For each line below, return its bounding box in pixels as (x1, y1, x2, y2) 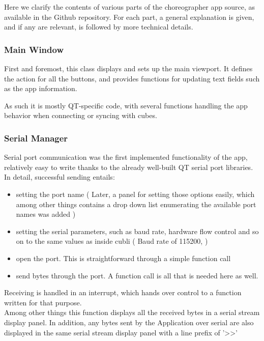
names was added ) (16, 209, 76, 219)
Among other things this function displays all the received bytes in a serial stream (4, 307, 260, 318)
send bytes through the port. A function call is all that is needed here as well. (16, 270, 258, 280)
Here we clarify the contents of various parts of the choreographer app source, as (4, 2, 255, 12)
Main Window (4, 43, 64, 55)
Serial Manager (4, 131, 68, 144)
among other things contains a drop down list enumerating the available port (16, 198, 256, 209)
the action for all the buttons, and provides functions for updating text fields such (4, 73, 260, 83)
